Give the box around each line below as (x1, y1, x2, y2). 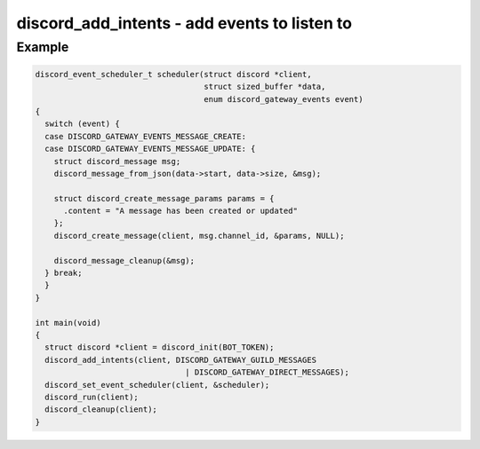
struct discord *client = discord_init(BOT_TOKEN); (44, 343, 275, 352)
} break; (44, 268, 83, 279)
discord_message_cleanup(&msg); (53, 256, 196, 265)
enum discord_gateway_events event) (204, 94, 364, 104)
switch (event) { (44, 119, 120, 129)
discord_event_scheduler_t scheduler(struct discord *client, (35, 69, 312, 79)
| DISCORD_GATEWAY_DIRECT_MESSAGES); (185, 367, 350, 377)
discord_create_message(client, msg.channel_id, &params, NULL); (53, 231, 345, 240)
